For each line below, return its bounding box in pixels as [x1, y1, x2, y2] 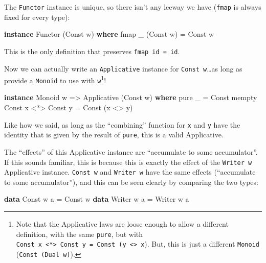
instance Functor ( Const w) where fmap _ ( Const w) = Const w [4, 29, 214, 39]
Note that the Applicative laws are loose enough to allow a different [16, 219, 229, 229]
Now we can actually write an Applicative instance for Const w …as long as [4, 63, 242, 74]
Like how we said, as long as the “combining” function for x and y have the [4, 119, 240, 130]
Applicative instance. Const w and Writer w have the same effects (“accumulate [4, 166, 256, 177]
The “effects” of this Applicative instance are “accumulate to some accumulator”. [4, 146, 258, 157]
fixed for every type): [4, 11, 70, 22]
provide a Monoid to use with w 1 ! [4, 74, 106, 85]
